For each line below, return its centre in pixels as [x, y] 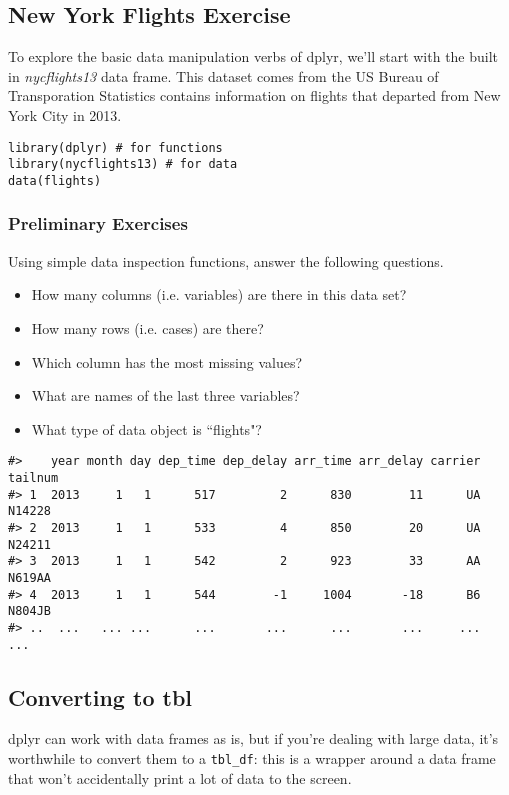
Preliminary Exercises [98, 223]
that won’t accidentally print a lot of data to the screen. [180, 777]
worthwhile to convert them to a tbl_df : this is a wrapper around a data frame [252, 758]
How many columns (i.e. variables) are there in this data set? [219, 294]
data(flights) [55, 180]
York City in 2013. [65, 114]
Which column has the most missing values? [167, 361]
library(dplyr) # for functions [115, 147]
